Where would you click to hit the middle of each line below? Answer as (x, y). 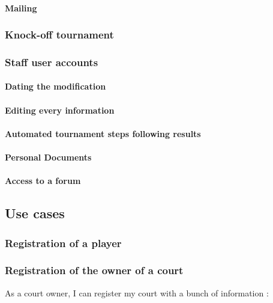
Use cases (35, 213)
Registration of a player (63, 243)
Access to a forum (43, 181)
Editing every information (60, 110)
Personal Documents (48, 157)
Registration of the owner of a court (94, 270)
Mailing (21, 8)
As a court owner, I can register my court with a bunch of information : (137, 292)
